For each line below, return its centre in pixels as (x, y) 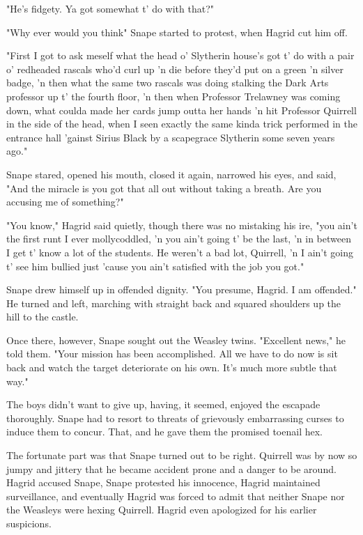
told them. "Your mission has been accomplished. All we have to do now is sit (172, 354)
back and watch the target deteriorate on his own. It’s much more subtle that (172, 367)
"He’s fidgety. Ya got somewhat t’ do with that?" (110, 8)
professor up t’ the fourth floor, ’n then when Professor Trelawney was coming (173, 96)
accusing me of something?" (65, 202)
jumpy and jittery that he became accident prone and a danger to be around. (171, 468)
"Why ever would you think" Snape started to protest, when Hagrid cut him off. (177, 32)
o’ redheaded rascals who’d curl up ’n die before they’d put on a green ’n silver (175, 69)
